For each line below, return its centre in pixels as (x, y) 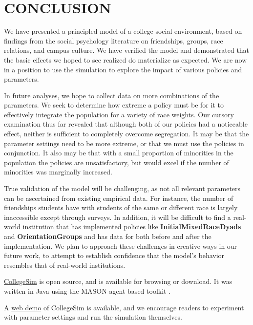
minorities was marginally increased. (58, 172)
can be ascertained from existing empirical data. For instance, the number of (119, 198)
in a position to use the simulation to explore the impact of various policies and (123, 69)
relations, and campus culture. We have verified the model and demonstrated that (127, 50)
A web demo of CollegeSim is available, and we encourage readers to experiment (124, 307)
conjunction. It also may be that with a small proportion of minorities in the (119, 153)
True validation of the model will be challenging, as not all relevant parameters (122, 188)
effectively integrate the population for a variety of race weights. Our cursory (119, 114)
